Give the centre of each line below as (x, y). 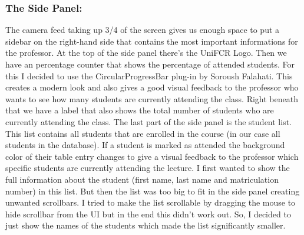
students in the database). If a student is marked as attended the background (145, 145)
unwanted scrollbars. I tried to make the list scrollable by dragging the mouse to (151, 202)
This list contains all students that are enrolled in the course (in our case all (143, 133)
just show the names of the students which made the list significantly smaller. (146, 225)
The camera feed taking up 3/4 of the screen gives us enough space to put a (143, 30)
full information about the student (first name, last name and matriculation (142, 179)
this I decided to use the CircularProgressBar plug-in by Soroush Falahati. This (149, 75)
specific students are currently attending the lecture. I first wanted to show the (148, 168)
